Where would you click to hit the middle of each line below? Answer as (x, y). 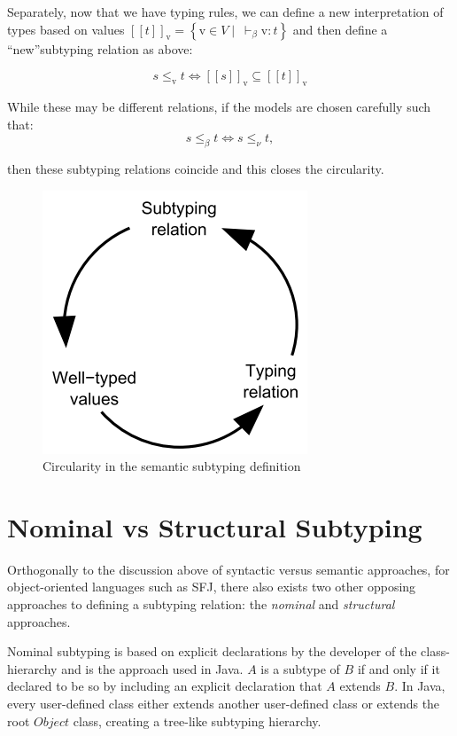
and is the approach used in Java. (152, 668)
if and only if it (399, 668)
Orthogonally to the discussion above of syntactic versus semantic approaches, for (228, 569)
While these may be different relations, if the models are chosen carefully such (219, 106)
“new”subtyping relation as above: (100, 48)
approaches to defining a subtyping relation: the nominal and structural (201, 604)
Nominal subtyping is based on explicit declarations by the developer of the (212, 651)
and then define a (340, 29)
